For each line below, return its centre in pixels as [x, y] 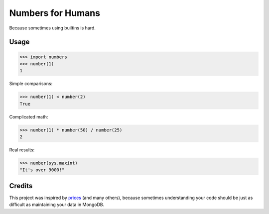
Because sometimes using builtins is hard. [52, 28]
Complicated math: [29, 116]
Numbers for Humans [55, 13]
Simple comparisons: [31, 84]
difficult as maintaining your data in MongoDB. [57, 205]
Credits [21, 186]
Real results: [22, 150]
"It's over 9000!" [42, 170]
